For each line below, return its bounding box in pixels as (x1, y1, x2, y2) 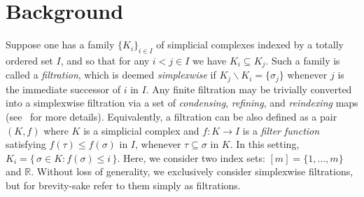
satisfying (6, 137, 46, 151)
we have (192, 53, 227, 67)
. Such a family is (265, 53, 340, 67)
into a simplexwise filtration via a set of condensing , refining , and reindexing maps (6, 95, 358, 110)
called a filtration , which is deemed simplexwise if (6, 67, 216, 82)
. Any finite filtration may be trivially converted (146, 81, 352, 96)
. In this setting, (230, 137, 300, 151)
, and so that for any (60, 53, 150, 67)
